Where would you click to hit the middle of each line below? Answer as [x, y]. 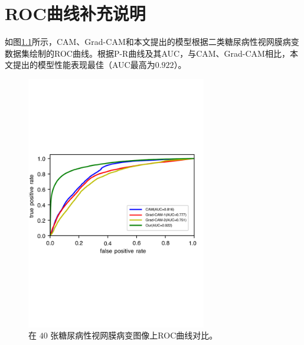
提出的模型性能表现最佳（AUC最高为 [84, 65]
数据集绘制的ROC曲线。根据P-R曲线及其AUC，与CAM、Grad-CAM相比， [147, 53]
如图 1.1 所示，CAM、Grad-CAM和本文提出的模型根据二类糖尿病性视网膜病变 [152, 42]
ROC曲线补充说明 [75, 13]
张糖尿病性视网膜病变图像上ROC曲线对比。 [134, 335]
